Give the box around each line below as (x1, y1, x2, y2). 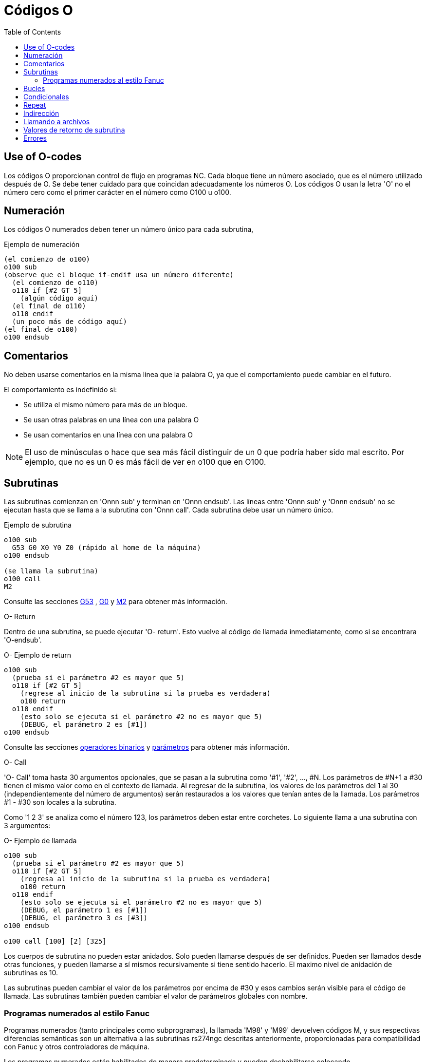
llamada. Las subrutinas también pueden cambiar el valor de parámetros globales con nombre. (4, 992, 308, 1001)
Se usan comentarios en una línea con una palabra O (23, 431, 193, 439)
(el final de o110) (12, 302, 86, 310)
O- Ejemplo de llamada (4, 836, 77, 845)
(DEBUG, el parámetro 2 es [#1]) (20, 721, 148, 729)
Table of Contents (4, 27, 61, 36)
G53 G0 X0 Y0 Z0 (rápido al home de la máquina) (12, 544, 201, 552)
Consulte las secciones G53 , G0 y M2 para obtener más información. (4, 597, 227, 606)
